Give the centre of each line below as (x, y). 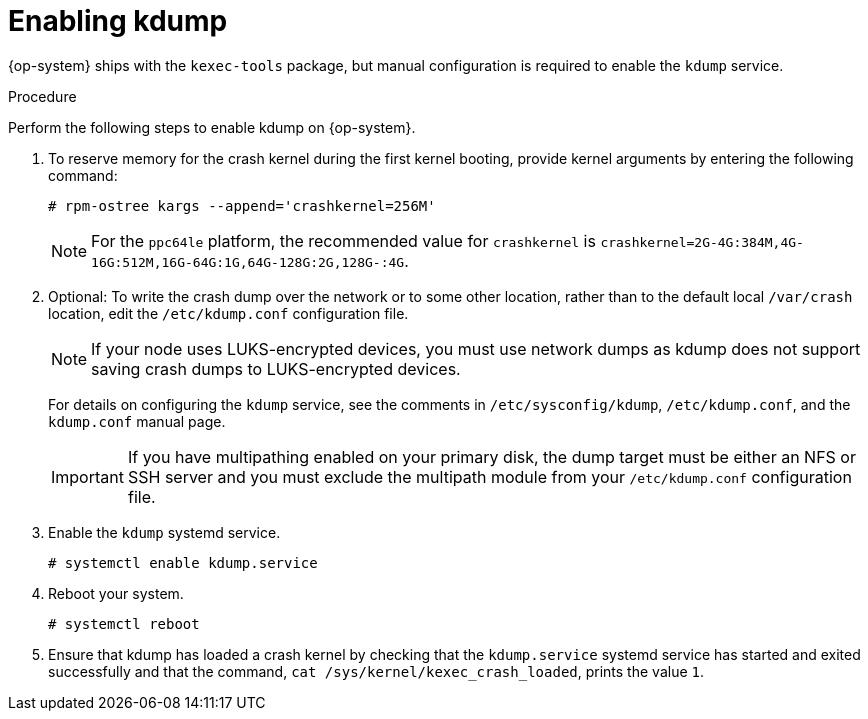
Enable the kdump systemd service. (164, 532)
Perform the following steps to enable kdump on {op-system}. (212, 127)
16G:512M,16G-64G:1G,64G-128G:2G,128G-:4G (248, 262)
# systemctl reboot (124, 623)
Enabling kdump (118, 21)
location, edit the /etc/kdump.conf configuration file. (228, 313)
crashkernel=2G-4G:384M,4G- (702, 242)
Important (87, 476)
